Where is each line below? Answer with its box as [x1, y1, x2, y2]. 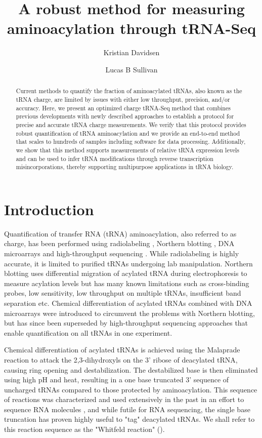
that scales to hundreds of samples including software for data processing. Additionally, [16, 137, 246, 146]
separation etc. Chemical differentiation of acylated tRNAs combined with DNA [4, 297, 252, 308]
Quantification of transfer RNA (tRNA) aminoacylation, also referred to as [4, 228, 237, 238]
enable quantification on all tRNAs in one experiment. [4, 327, 172, 338]
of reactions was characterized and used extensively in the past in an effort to [4, 394, 244, 405]
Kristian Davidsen [103, 47, 160, 58]
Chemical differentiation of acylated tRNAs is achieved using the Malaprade [4, 344, 240, 355]
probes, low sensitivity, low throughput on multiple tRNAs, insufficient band [4, 288, 241, 298]
